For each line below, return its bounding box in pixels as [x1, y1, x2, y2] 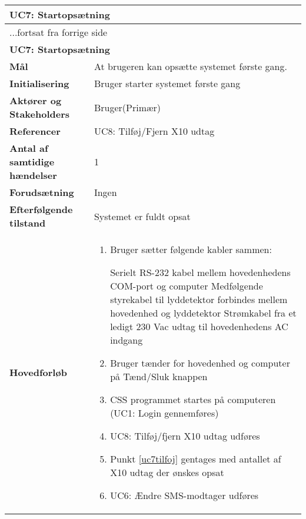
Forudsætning [9, 185, 74, 199]
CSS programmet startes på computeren [110, 392, 276, 406]
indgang [110, 333, 143, 347]
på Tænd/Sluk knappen [110, 370, 208, 383]
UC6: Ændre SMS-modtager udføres [110, 488, 259, 502]
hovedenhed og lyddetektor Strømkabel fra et [110, 306, 297, 320]
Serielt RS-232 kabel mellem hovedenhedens [110, 265, 291, 279]
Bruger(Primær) [94, 100, 161, 114]
